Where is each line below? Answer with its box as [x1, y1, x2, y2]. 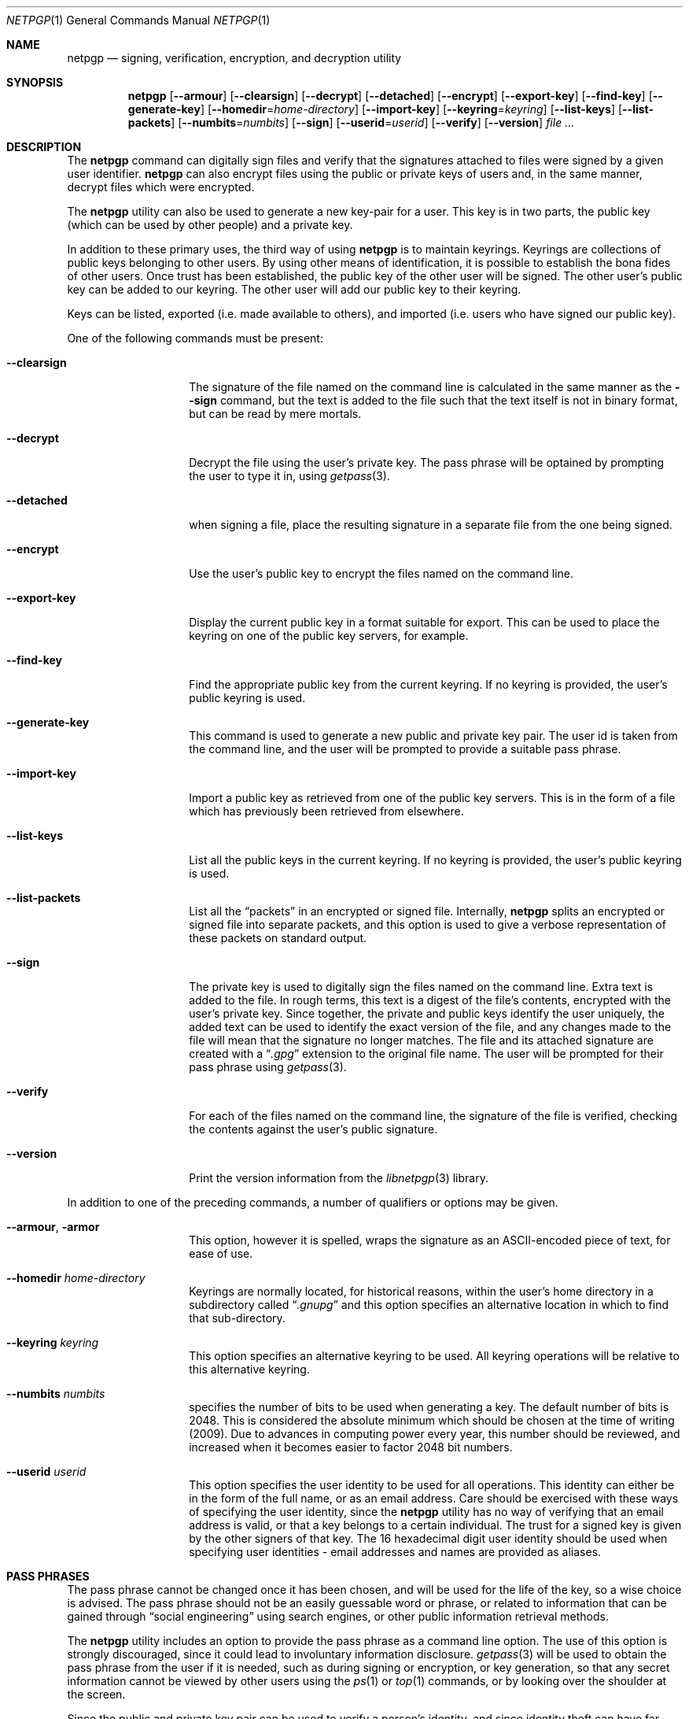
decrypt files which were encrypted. [67, 180, 255, 194]
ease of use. [189, 1247, 253, 1260]
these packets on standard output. [189, 931, 367, 945]
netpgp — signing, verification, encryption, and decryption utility [67, 51, 402, 65]
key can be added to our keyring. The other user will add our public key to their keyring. [67, 283, 521, 296]
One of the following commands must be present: [67, 331, 323, 345]
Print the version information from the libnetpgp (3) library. [189, 1171, 488, 1185]
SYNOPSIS [6, 76, 64, 89]
